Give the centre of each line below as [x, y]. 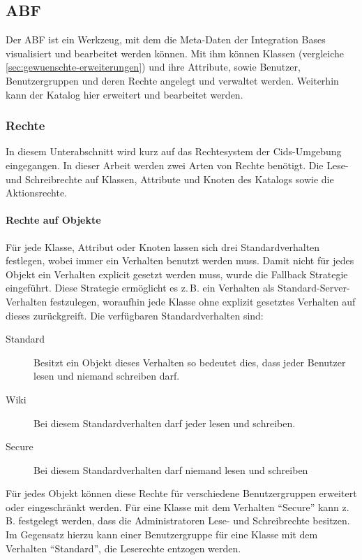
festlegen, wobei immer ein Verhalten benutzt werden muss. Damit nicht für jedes [180, 260]
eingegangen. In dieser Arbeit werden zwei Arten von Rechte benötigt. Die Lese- [177, 165]
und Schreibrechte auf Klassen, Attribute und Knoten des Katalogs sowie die [170, 179]
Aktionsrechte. [37, 193]
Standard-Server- [314, 288]
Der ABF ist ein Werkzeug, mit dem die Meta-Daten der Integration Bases [166, 40]
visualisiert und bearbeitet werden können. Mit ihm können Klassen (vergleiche [175, 53]
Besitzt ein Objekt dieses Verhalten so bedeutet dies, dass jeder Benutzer [190, 362]
